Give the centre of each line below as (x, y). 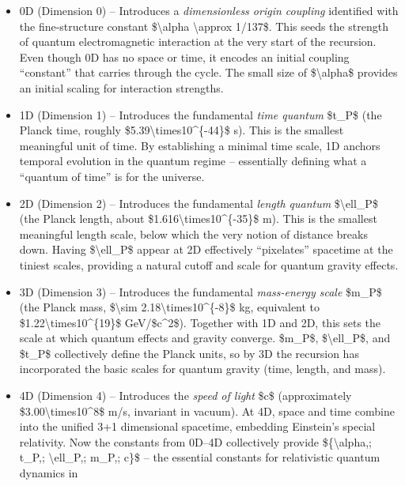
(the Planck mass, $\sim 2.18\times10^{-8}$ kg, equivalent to (170, 307)
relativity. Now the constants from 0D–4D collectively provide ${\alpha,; (195, 441)
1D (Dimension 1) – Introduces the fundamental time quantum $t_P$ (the (201, 114)
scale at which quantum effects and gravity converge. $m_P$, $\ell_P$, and (205, 338)
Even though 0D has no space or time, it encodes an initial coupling (184, 57)
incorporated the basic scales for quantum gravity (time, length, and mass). (202, 369)
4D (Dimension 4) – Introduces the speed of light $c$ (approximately (185, 396)
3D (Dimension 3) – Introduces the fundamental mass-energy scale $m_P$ (201, 291)
